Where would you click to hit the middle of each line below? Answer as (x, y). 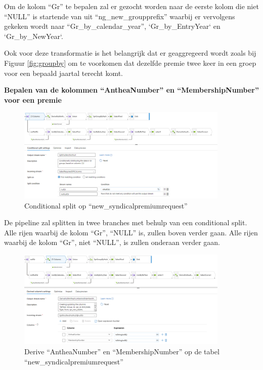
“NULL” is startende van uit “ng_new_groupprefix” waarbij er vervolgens (120, 16)
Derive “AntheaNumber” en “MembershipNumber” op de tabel (122, 351)
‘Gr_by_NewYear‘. (34, 36)
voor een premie (33, 99)
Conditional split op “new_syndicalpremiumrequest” (106, 205)
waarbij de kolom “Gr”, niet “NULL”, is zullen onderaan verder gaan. (112, 242)
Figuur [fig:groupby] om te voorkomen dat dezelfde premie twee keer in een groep (130, 63)
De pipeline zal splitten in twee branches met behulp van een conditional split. (126, 222)
